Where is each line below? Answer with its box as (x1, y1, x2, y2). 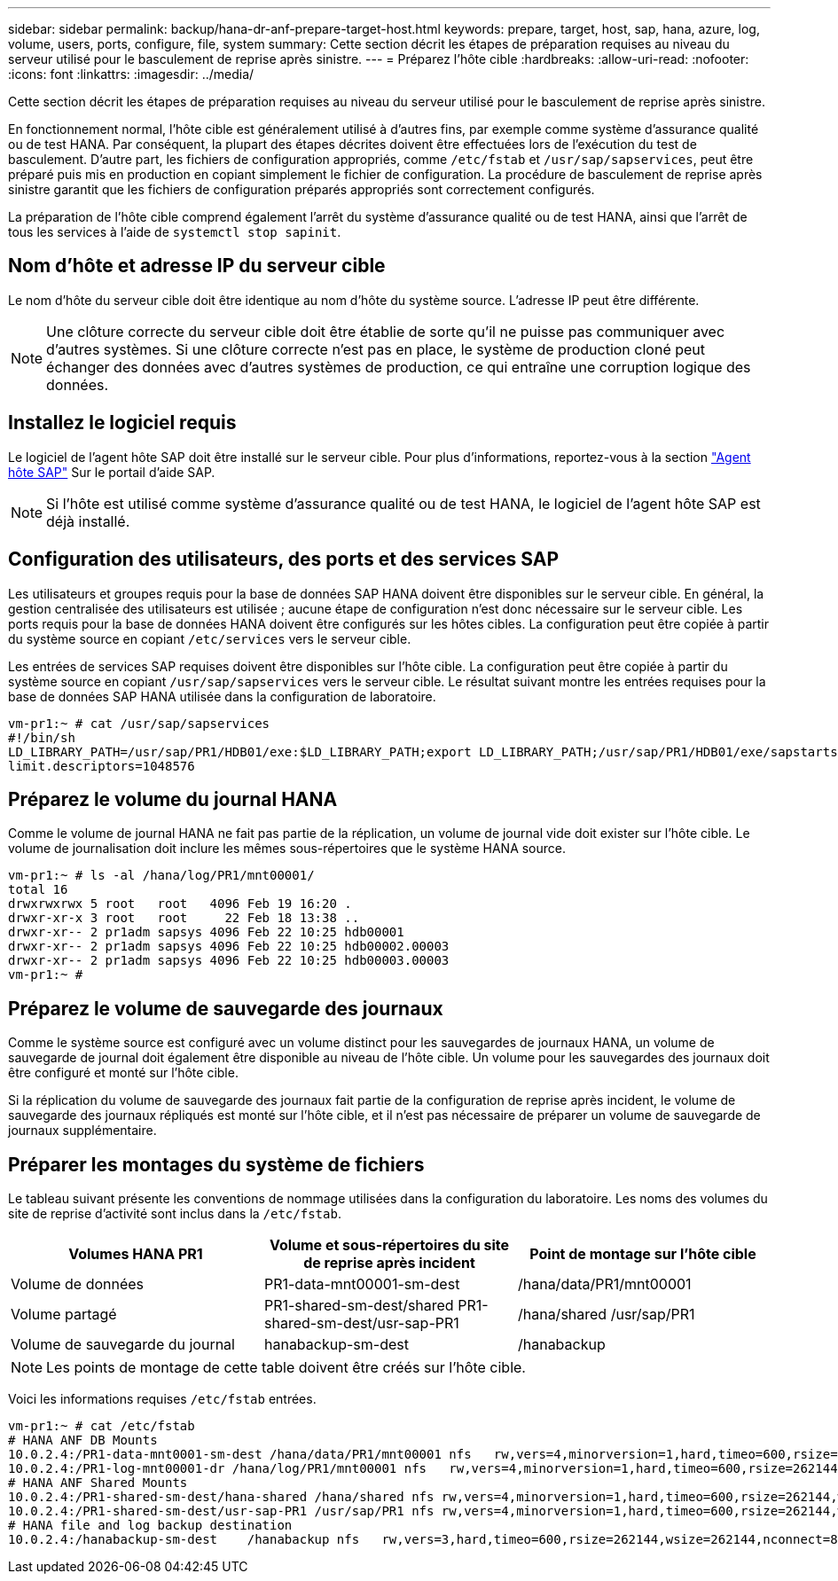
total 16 (8, 882, 68, 897)
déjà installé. (46, 512, 130, 530)
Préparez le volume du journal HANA (8, 787, 338, 810)
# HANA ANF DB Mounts (8, 1433, 158, 1448)
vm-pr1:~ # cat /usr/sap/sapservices (8, 716, 270, 731)
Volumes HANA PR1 (68, 1245, 203, 1264)
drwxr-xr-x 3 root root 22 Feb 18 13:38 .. (8, 911, 360, 926)
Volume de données (11, 1275, 145, 1294)
